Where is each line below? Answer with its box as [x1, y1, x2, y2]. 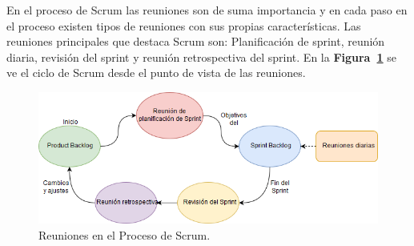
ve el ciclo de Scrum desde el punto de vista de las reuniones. [6, 64, 306, 81]
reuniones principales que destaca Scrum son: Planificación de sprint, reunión [6, 33, 385, 50]
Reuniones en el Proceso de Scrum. [38, 226, 211, 243]
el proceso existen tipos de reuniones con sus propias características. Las [6, 17, 361, 34]
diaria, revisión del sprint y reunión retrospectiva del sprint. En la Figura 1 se [6, 48, 396, 65]
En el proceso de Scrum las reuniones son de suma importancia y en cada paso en [6, 2, 408, 18]
